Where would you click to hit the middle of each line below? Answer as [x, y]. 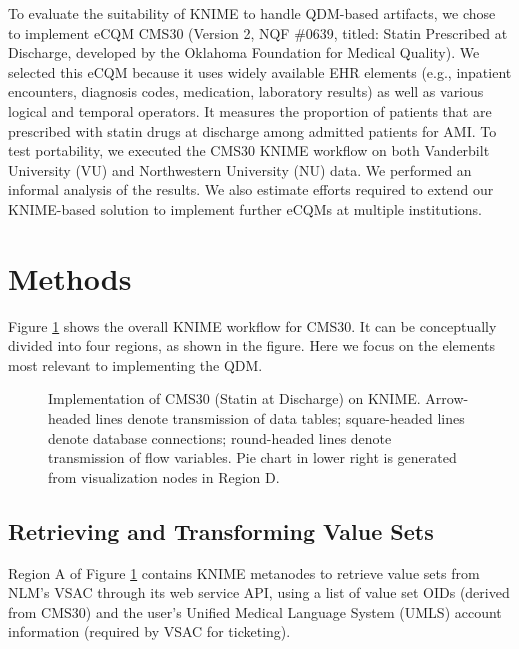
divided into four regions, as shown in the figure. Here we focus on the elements [252, 345]
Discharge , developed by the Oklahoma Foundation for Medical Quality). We [244, 52]
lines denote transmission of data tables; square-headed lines [280, 418]
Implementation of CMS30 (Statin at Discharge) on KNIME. [234, 398]
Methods [70, 277]
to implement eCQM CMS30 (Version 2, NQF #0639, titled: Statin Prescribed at [258, 32]
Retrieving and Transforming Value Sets [221, 530]
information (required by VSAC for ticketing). [149, 631]
